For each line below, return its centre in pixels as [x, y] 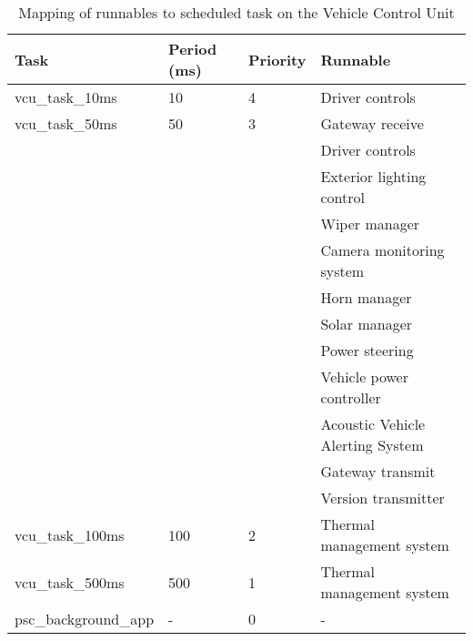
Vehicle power [364, 376]
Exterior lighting [373, 176]
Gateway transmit [378, 471]
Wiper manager [370, 224]
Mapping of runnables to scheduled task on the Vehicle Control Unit [236, 12]
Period [193, 49]
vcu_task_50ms [66, 123]
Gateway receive [372, 123]
